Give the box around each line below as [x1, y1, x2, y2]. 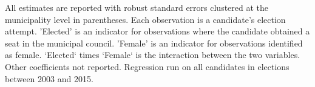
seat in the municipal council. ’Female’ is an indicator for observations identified [5, 36, 303, 49]
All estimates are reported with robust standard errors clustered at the [5, 1, 269, 13]
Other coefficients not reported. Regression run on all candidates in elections [5, 60, 290, 72]
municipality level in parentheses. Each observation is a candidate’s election [5, 13, 286, 25]
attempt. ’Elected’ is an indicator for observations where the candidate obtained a [5, 25, 310, 37]
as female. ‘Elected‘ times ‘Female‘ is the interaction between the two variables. [5, 48, 300, 61]
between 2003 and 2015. [5, 72, 93, 85]
